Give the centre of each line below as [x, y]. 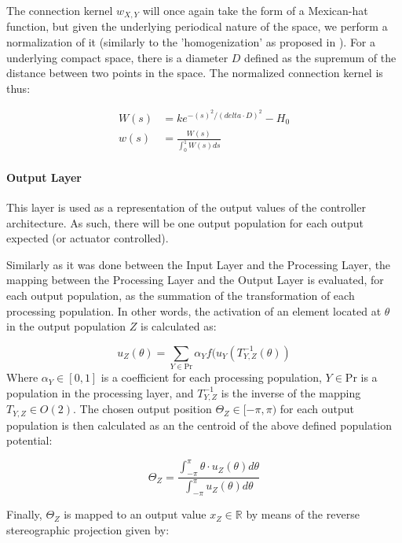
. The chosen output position [143, 409]
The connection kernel [60, 10]
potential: [29, 440]
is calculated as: [179, 326]
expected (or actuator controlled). [88, 238]
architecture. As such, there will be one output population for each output [185, 222]
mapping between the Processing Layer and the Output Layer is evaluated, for [195, 280]
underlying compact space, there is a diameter [117, 57]
